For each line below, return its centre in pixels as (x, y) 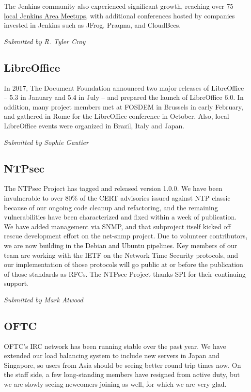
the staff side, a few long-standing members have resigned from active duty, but (122, 374)
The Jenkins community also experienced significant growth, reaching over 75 (119, 6)
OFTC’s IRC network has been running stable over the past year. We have (115, 346)
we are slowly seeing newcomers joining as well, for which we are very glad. (115, 384)
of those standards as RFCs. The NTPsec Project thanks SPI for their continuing (125, 274)
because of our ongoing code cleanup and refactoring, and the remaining (111, 207)
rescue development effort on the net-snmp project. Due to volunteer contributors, (126, 236)
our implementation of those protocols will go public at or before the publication (124, 264)
